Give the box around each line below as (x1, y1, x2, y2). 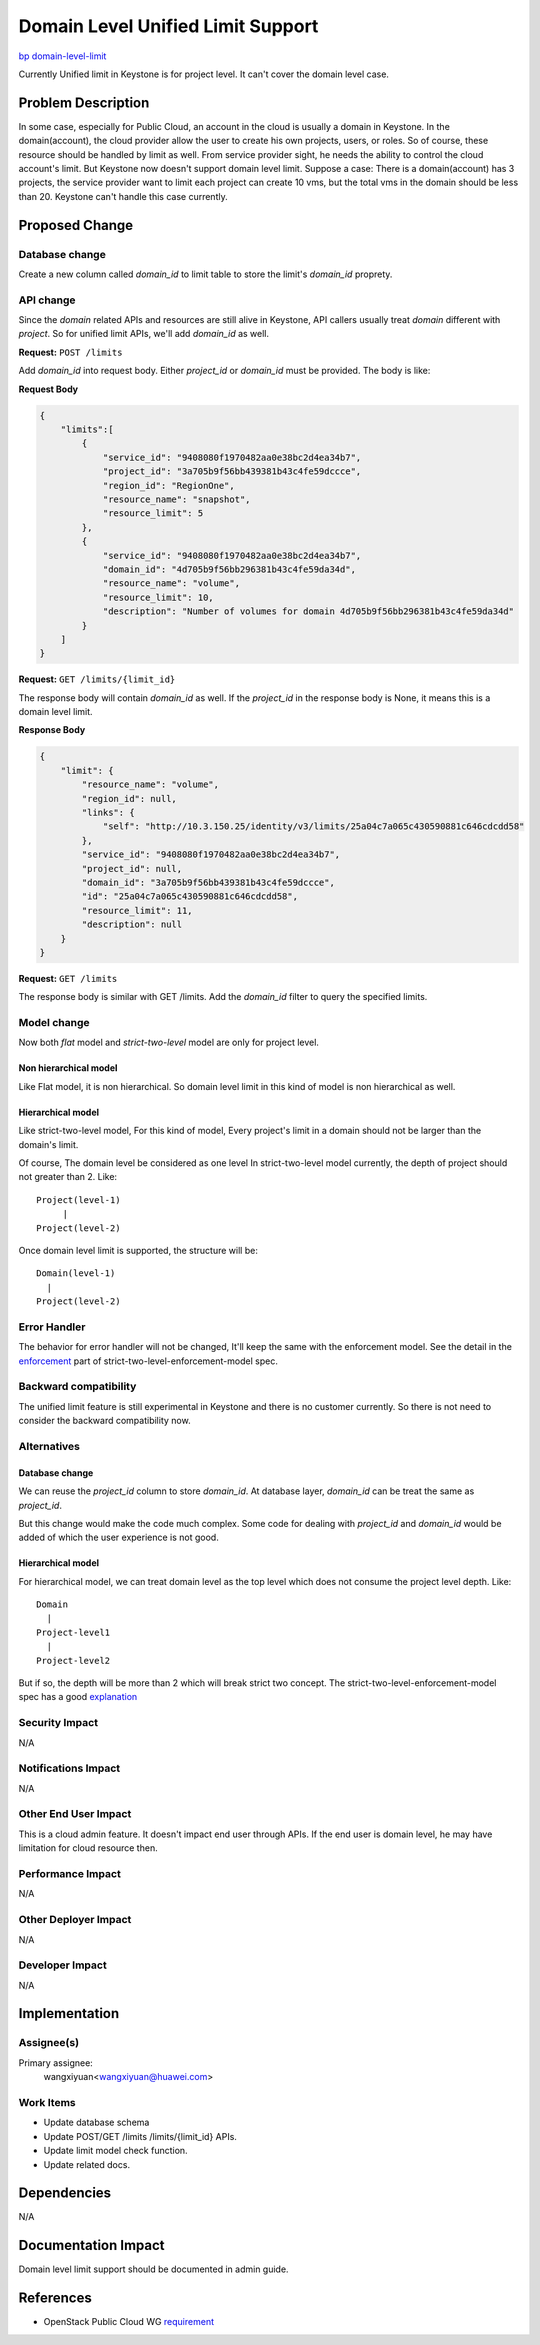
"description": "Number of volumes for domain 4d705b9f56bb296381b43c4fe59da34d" (102, 606, 515, 617)
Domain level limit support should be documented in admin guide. (18, 2263, 289, 2275)
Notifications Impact (18, 1761, 121, 1775)
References (18, 2290, 92, 2307)
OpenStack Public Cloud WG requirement (43, 2316, 215, 2328)
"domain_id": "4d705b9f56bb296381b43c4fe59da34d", (102, 563, 357, 575)
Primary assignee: (18, 2056, 94, 2069)
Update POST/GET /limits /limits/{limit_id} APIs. (43, 2130, 237, 2142)
